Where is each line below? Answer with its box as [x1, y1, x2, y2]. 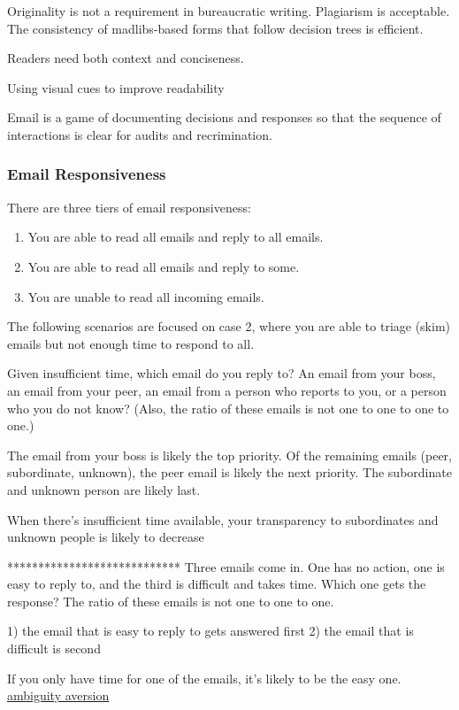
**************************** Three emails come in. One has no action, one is [7, 557, 445, 575]
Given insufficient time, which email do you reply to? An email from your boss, [7, 364, 436, 382]
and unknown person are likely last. [7, 480, 201, 498]
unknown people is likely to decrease [7, 528, 204, 546]
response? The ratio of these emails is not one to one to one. [7, 591, 334, 610]
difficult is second [7, 639, 101, 658]
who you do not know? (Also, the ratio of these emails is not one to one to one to [7, 398, 449, 417]
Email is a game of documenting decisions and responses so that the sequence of [7, 108, 441, 127]
